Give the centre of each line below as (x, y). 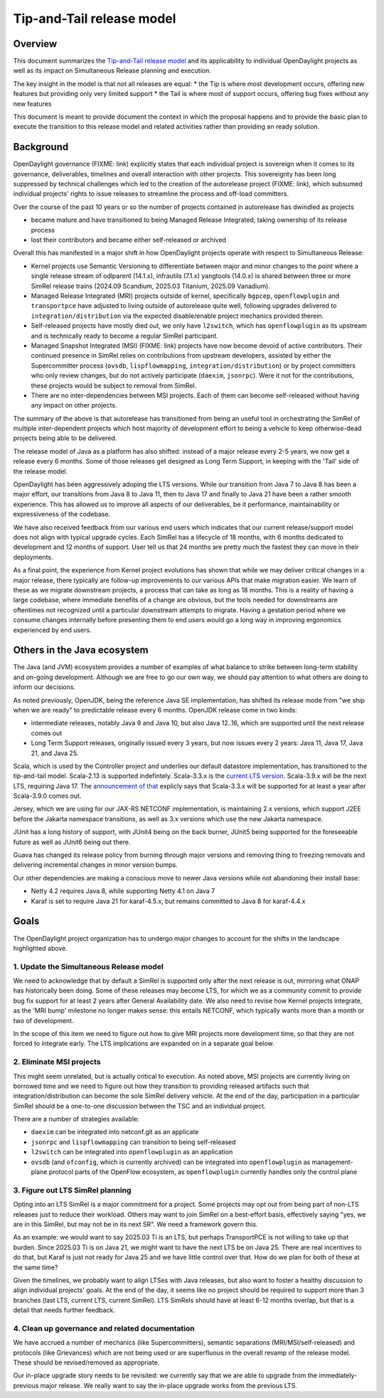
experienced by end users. (52, 630)
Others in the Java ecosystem (81, 650)
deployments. (33, 557)
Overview (35, 44)
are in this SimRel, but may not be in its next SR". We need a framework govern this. (135, 1224)
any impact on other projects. (74, 405)
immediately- (338, 1375)
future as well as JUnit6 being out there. (72, 842)
